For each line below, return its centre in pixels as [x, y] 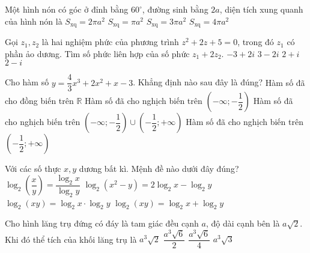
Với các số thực [33, 169]
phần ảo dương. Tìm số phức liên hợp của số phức [97, 53]
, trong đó [256, 42]
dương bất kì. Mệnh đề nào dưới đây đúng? [159, 169]
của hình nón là [34, 21]
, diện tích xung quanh [261, 9]
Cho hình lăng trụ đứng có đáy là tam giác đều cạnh [102, 223]
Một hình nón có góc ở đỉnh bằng [67, 9]
